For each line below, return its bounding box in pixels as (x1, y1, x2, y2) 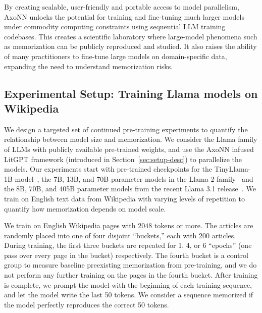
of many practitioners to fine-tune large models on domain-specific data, (4, 50, 227, 61)
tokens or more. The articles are (154, 220, 253, 231)
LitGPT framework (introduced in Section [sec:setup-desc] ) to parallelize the (4, 153, 242, 164)
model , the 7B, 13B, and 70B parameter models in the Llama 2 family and (15, 173, 253, 184)
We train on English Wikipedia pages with (4, 220, 136, 231)
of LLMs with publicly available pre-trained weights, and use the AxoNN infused (4, 143, 254, 154)
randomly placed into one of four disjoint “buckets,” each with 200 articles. (4, 230, 236, 240)
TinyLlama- (214, 164, 251, 174)
